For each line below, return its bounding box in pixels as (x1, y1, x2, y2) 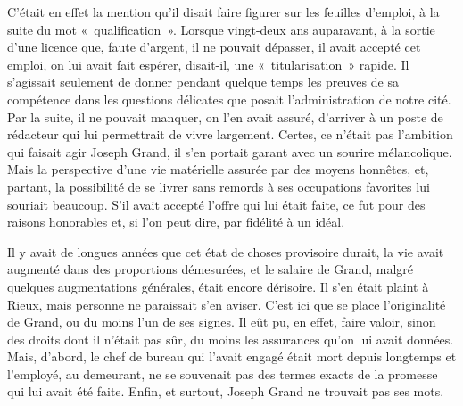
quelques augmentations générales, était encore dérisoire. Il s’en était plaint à (7, 277, 429, 295)
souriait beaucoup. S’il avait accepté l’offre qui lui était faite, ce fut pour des (7, 195, 426, 213)
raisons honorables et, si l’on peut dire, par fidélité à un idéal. (7, 212, 345, 231)
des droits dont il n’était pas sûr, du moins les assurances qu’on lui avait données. (7, 329, 454, 348)
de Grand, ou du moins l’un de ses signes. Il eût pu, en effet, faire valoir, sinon (7, 312, 436, 331)
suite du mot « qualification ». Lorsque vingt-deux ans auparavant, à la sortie (7, 20, 435, 38)
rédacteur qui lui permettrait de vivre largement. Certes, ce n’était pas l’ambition (7, 125, 453, 144)
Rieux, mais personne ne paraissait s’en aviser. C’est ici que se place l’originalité (7, 294, 446, 313)
